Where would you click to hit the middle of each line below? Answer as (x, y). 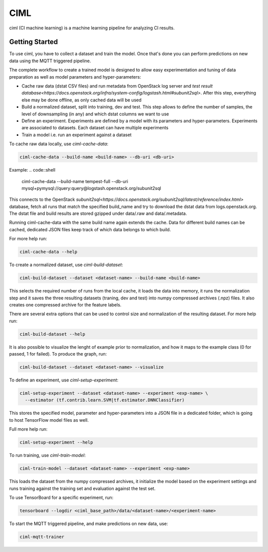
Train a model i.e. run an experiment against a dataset (76, 135)
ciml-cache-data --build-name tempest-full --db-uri (75, 181)
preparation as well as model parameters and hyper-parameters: (75, 77)
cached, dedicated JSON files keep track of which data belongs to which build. (90, 229)
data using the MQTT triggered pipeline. (50, 61)
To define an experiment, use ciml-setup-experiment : (64, 380)
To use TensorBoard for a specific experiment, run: (61, 497)
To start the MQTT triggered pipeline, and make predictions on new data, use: (89, 523)
